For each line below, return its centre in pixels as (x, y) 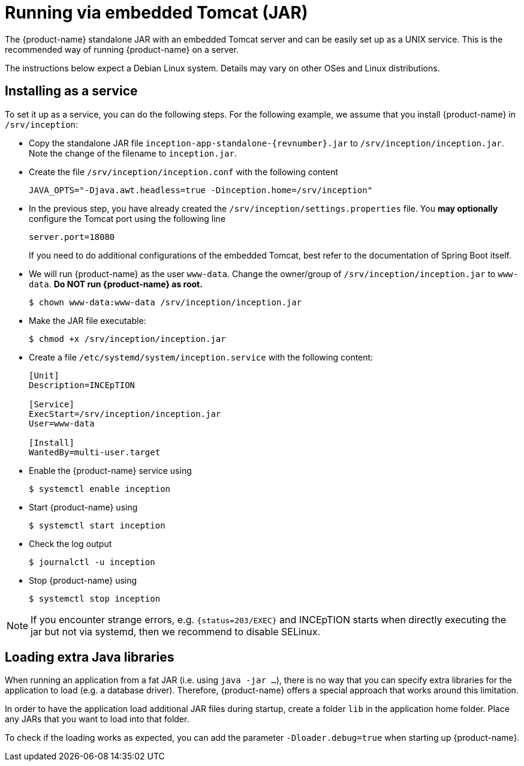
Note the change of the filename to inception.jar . (133, 153)
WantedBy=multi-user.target (95, 452)
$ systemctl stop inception (95, 598)
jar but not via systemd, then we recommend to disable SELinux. (176, 631)
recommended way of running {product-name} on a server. (122, 49)
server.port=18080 (72, 237)
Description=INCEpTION (82, 385)
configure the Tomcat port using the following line (127, 218)
